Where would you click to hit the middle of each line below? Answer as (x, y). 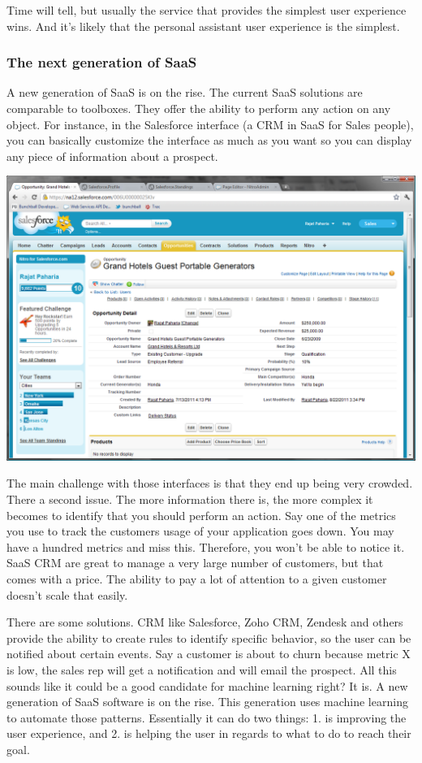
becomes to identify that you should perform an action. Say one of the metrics (201, 515)
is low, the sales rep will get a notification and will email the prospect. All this (202, 669)
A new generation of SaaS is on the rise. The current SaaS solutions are (185, 92)
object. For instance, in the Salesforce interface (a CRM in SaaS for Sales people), (210, 124)
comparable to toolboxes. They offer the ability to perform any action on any (199, 108)
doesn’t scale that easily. (67, 594)
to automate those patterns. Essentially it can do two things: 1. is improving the (207, 717)
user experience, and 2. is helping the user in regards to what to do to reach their (209, 733)
